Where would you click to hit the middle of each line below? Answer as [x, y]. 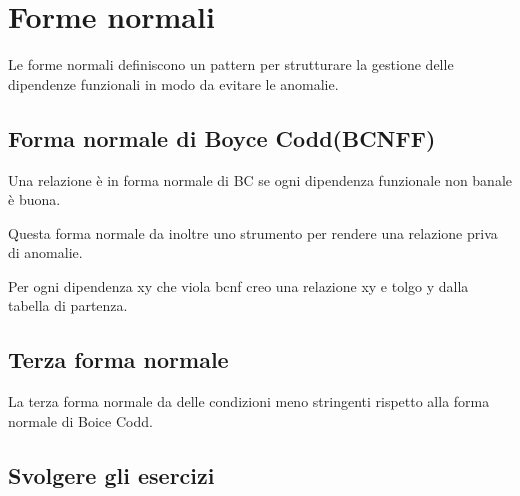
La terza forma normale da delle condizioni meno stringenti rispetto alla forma [249, 401]
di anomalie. [45, 252]
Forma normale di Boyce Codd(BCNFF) [222, 137]
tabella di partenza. [68, 305]
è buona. [34, 199]
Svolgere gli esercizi [111, 474]
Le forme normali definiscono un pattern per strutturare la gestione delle [231, 64]
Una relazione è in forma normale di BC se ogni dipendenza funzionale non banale [260, 179]
